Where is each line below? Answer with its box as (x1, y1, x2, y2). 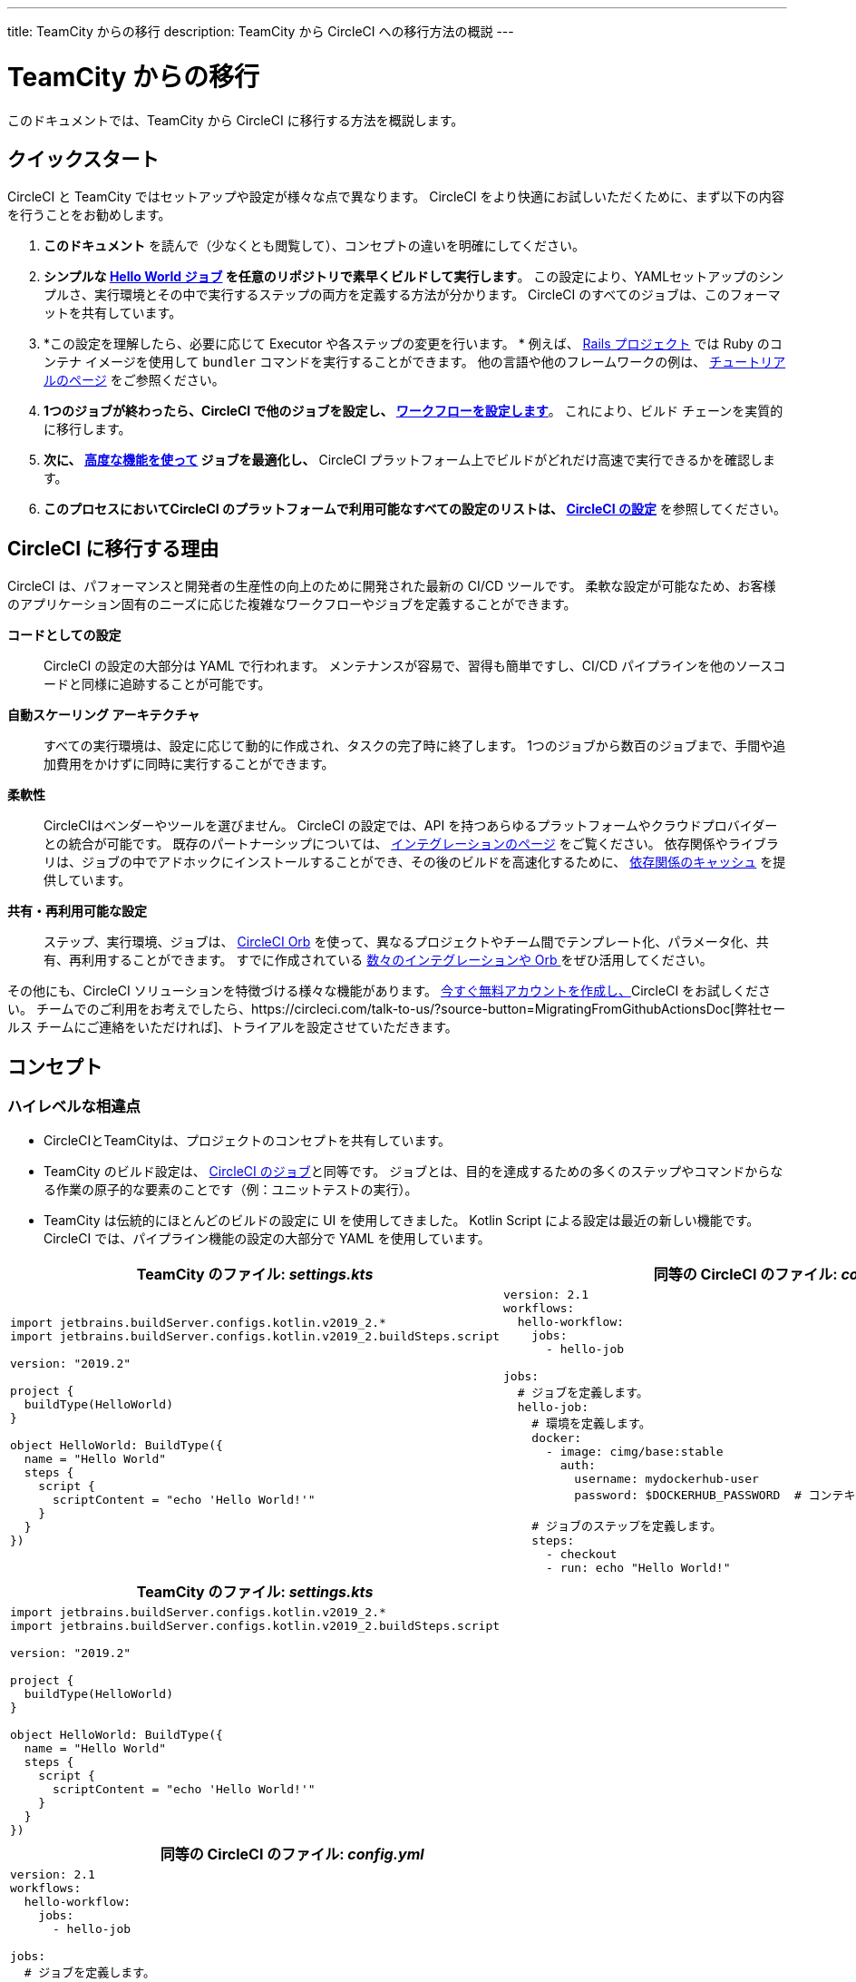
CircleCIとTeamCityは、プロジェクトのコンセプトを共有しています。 (44, 1133, 452, 1149)
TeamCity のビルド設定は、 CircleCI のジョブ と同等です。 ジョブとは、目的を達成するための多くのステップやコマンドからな (44, 1163, 783, 1180)
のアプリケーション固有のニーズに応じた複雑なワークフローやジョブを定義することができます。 (7, 596, 577, 613)
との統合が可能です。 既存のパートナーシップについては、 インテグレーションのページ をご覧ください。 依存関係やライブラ (44, 836, 779, 852)
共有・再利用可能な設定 (7, 903, 147, 919)
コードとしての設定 (7, 627, 122, 643)
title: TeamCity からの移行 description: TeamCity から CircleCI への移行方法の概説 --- (7, 24, 514, 39)
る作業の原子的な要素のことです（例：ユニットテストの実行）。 (44, 1182, 418, 1198)
